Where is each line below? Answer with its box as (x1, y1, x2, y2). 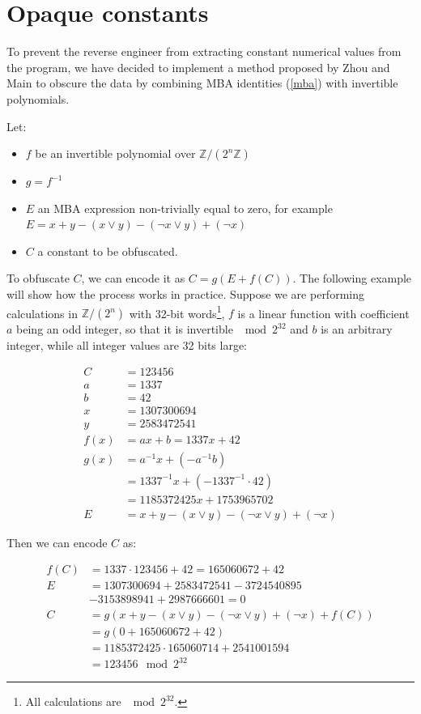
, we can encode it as (81, 270, 185, 287)
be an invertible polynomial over (35, 145, 196, 162)
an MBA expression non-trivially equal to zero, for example (37, 199, 333, 216)
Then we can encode (6, 533, 108, 550)
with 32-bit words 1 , (129, 302, 225, 321)
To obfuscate (6, 270, 70, 287)
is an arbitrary (321, 321, 393, 338)
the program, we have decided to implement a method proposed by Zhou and (6, 58, 390, 75)
